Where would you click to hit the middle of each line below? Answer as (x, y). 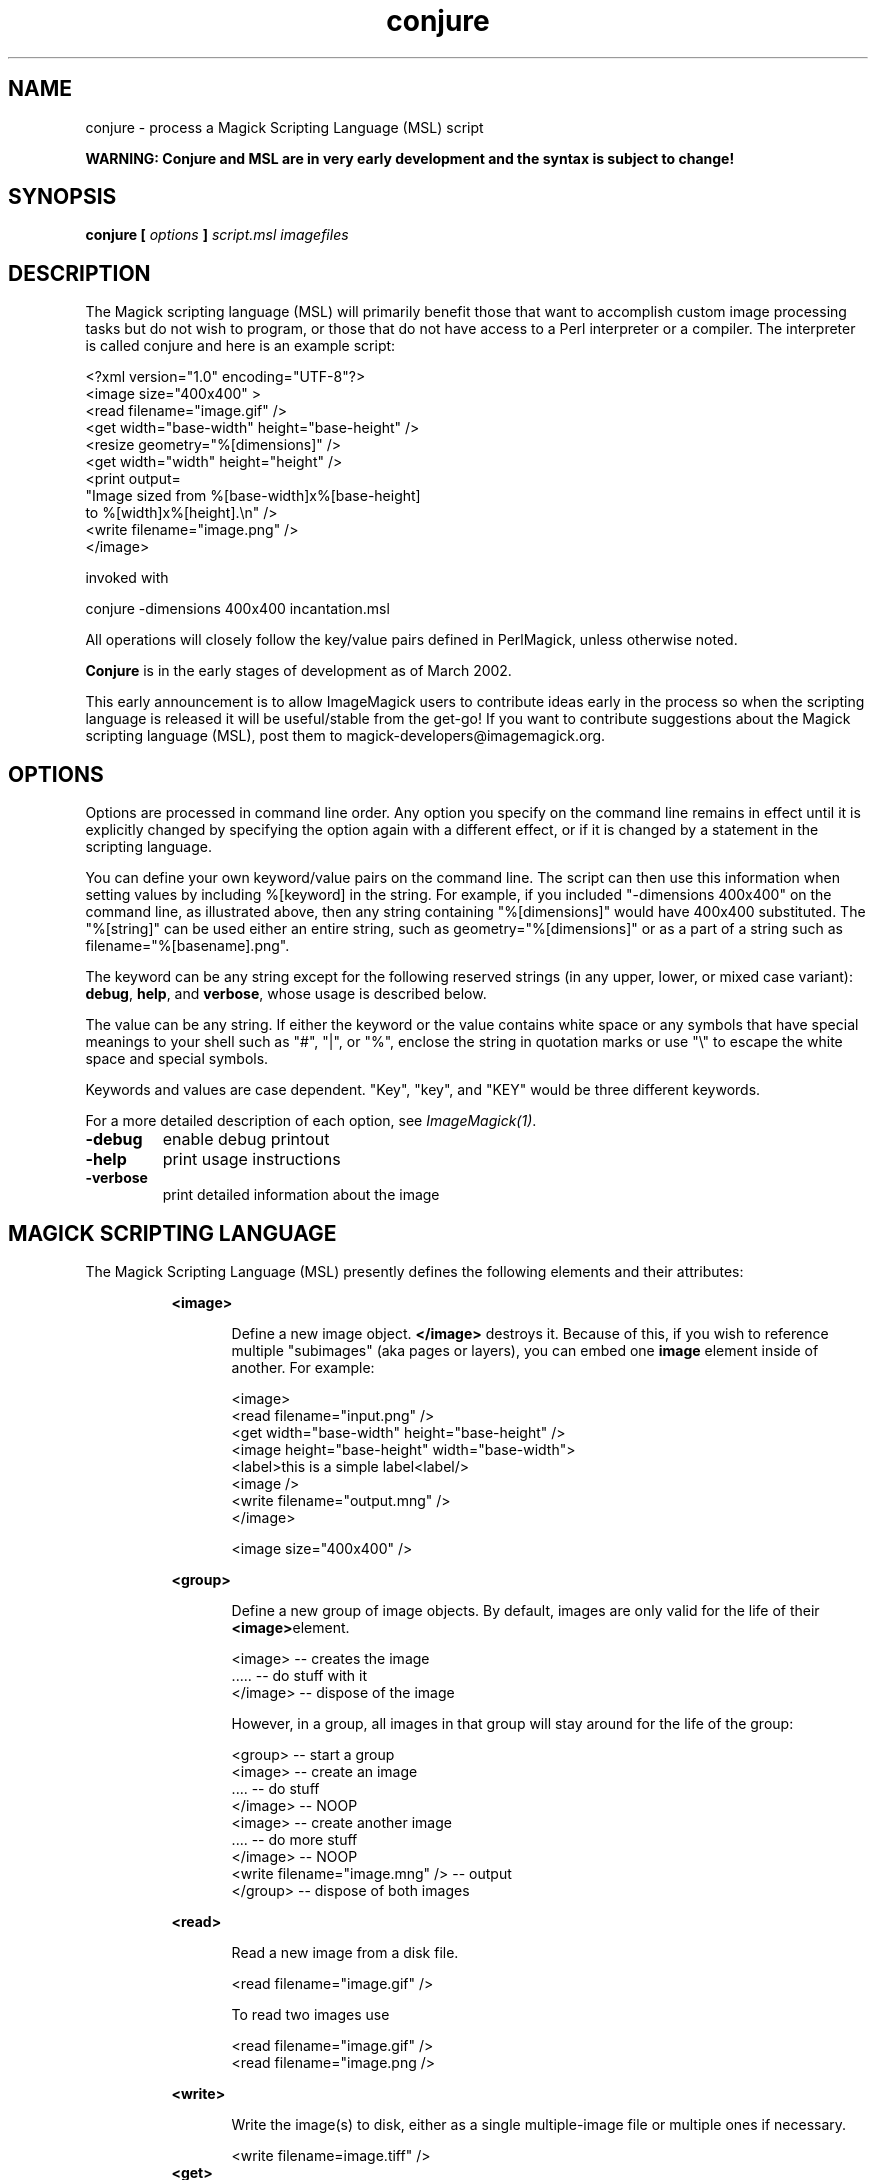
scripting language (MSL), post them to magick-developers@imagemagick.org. (345, 736)
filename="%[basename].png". (187, 946)
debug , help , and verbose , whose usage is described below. (286, 994)
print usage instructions (251, 1159)
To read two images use (310, 2014)
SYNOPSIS (62, 197)
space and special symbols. (177, 1059)
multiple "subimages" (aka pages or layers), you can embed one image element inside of (525, 1350)
